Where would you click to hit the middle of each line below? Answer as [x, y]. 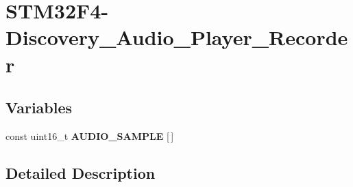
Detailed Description [81, 172]
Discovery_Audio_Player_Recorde [177, 37]
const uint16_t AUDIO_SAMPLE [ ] [90, 135]
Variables [39, 107]
